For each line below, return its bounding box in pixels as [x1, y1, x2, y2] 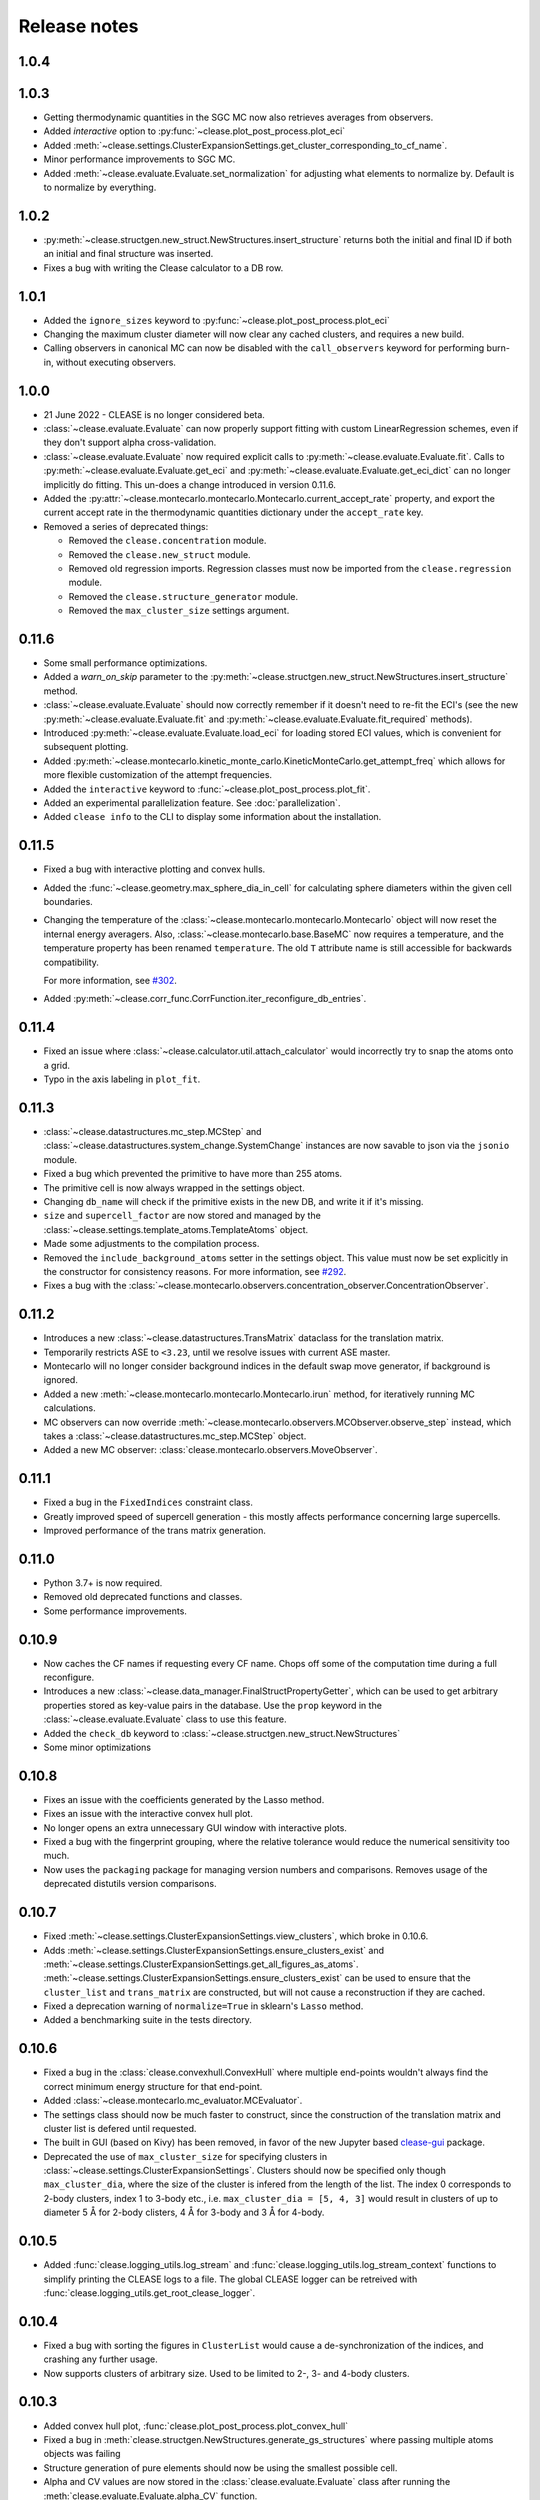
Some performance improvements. [43, 1605, 187, 1617]
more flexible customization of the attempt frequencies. [43, 769, 273, 781]
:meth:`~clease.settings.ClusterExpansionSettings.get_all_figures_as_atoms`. [43, 1958, 359, 1970]
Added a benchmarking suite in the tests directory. [43, 2014, 252, 2026]
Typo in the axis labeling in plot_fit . [43, 1073, 201, 1085]
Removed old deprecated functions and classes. [43, 1591, 243, 1603]
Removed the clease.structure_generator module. [68, 590, 299, 602]
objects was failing [43, 2448, 121, 2460]
